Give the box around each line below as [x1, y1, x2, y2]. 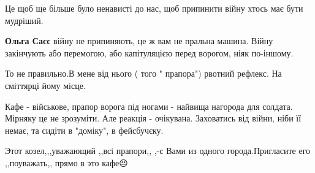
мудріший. [5, 13, 44, 26]
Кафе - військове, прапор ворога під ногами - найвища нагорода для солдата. [5, 99, 293, 112]
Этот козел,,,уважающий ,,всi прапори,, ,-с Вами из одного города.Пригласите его [5, 144, 311, 157]
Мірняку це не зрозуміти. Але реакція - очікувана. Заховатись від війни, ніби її [5, 112, 302, 125]
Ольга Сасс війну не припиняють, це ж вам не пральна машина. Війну [5, 34, 273, 47]
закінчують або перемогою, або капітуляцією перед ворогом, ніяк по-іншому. [5, 46, 294, 59]
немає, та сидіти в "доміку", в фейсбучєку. [5, 123, 164, 136]
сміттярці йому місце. [5, 79, 86, 91]
